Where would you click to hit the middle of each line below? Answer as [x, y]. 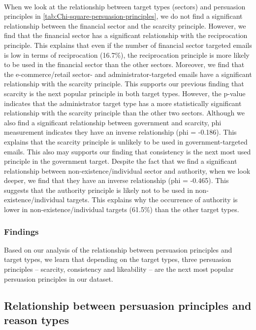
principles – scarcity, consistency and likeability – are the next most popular [119, 269]
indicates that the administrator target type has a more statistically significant [123, 103]
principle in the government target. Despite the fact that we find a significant [121, 161]
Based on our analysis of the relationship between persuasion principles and [118, 249]
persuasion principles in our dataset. [59, 278]
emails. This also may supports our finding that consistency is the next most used [128, 151]
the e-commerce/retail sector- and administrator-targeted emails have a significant [128, 74]
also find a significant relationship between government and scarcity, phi [113, 122]
